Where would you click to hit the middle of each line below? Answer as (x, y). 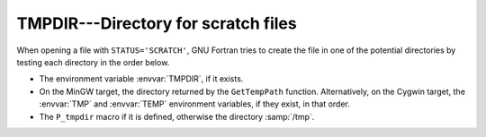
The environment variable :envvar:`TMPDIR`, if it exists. (141, 79)
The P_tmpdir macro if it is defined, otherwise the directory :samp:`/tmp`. (177, 116)
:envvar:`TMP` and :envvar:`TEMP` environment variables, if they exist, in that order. (194, 104)
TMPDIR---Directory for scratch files (157, 23)
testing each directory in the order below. (93, 62)
